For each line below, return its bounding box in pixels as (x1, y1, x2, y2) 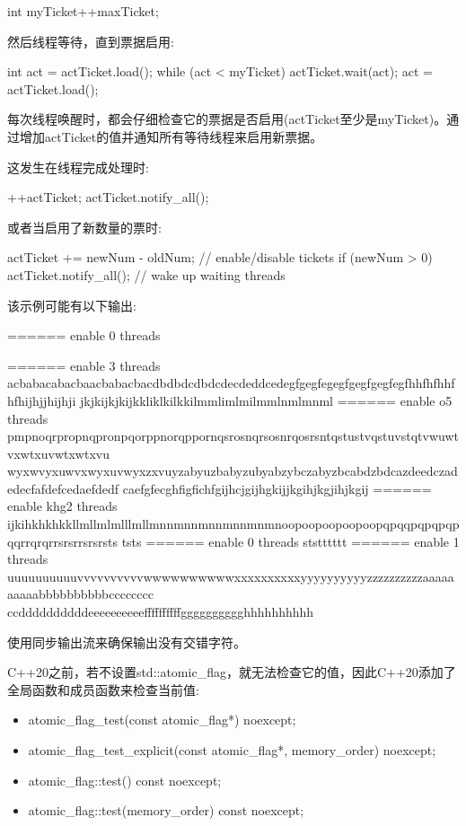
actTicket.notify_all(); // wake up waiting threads (7, 265, 286, 284)
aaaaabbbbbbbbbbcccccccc (7, 584, 154, 603)
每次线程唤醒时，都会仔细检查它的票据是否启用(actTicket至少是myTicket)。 (7, 110, 447, 128)
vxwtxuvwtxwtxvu (7, 444, 110, 462)
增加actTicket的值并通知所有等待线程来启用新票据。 (19, 127, 323, 145)
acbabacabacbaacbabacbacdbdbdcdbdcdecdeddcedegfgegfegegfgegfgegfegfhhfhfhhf (7, 373, 455, 392)
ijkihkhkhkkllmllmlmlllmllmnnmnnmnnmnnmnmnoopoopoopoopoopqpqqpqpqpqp (7, 514, 460, 533)
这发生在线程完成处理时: (7, 157, 149, 176)
